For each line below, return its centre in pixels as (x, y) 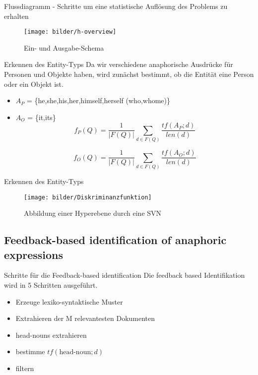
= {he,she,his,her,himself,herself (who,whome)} (98, 100)
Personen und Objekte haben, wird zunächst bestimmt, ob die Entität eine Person (129, 74)
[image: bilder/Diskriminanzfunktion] (88, 197)
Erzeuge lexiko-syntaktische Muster (69, 301)
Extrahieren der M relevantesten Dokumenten (85, 318)
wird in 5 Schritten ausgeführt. (51, 285)
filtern (25, 368)
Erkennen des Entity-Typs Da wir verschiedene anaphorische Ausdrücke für (119, 64)
